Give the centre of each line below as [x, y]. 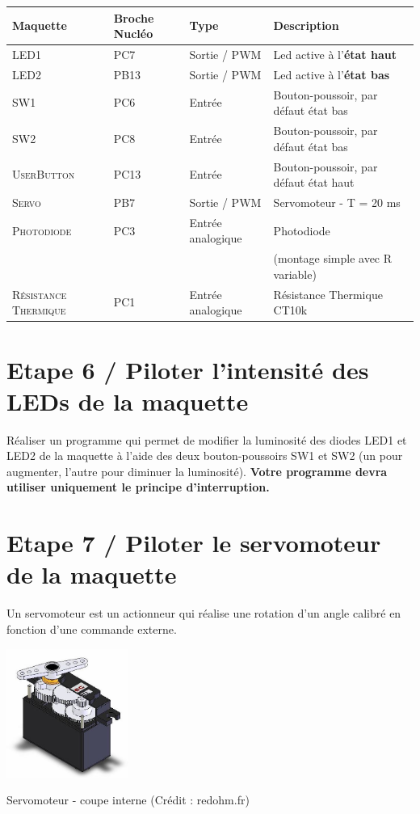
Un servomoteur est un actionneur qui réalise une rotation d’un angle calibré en [204, 613]
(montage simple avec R [333, 258]
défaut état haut [314, 182]
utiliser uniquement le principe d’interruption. [138, 487]
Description [306, 25]
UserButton [44, 174]
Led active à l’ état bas [332, 74]
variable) [295, 274]
